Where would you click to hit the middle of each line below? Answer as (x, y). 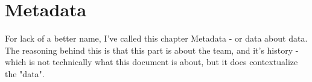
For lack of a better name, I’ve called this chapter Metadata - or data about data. (156, 38)
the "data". (25, 73)
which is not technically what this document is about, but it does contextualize (151, 62)
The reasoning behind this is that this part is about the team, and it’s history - (152, 50)
